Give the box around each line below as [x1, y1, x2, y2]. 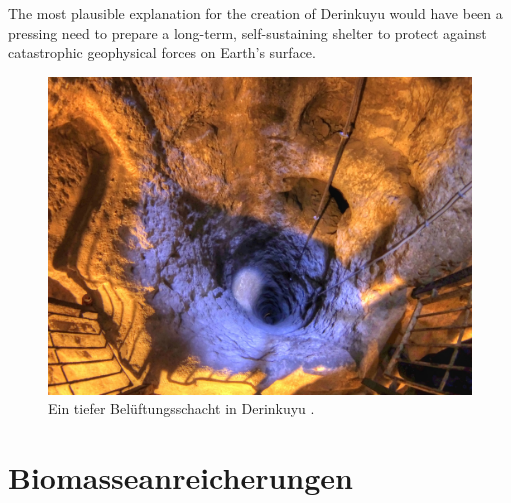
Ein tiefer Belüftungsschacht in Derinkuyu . [48, 398, 315, 419]
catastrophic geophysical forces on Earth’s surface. [8, 42, 316, 63]
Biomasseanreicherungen [8, 457, 353, 498]
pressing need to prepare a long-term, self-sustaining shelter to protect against [8, 22, 487, 43]
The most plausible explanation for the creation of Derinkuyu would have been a [8, 3, 503, 23]
